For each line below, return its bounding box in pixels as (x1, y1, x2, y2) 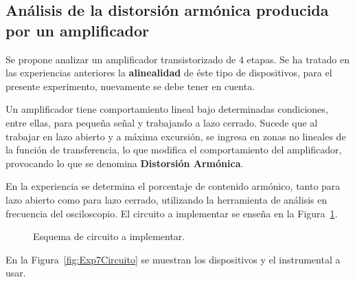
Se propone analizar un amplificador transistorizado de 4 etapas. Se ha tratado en (5, 52, 350, 66)
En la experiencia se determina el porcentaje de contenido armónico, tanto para (5, 179, 341, 193)
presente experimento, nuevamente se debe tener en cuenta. (5, 78, 255, 93)
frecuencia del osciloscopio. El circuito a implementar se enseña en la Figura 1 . (5, 206, 338, 220)
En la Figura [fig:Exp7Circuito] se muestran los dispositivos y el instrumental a (5, 252, 341, 266)
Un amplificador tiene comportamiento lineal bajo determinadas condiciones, (5, 102, 328, 116)
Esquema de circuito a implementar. (33, 229, 185, 243)
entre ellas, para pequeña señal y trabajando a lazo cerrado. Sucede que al (5, 115, 318, 129)
